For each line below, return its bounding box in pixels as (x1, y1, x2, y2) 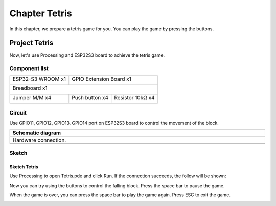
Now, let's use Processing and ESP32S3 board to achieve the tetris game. (9, 52, 165, 58)
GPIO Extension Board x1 (72, 75, 131, 82)
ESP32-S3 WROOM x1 (12, 75, 66, 82)
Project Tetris (9, 39, 54, 48)
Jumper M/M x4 (12, 94, 52, 101)
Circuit (9, 109, 27, 116)
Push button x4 (72, 94, 108, 101)
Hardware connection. (12, 136, 66, 143)
